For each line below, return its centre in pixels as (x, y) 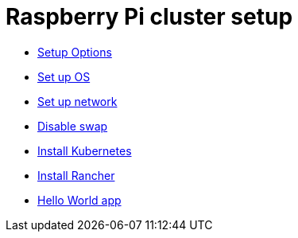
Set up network (77, 101)
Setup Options (75, 52)
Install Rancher (76, 175)
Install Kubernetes (85, 150)
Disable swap (73, 126)
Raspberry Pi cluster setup (149, 17)
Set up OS (64, 76)
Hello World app (79, 200)
